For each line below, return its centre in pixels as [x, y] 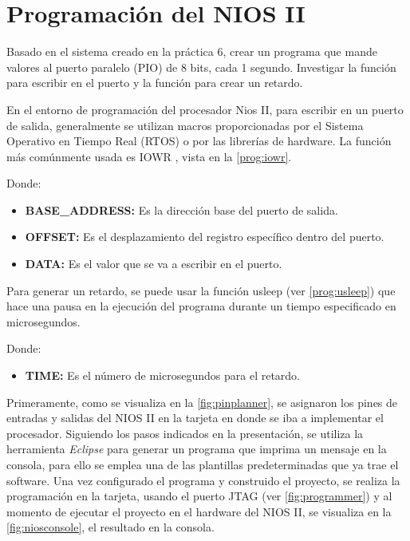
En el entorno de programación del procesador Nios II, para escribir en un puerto [205, 109]
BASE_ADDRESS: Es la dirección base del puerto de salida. [181, 209]
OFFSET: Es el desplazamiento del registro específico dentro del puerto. [205, 237]
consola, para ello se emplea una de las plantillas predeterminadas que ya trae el [203, 464]
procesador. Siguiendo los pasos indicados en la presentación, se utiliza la [185, 433]
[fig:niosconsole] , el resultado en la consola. [110, 527]
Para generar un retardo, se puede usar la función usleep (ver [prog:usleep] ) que [201, 290]
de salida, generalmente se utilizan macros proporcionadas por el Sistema [185, 125]
